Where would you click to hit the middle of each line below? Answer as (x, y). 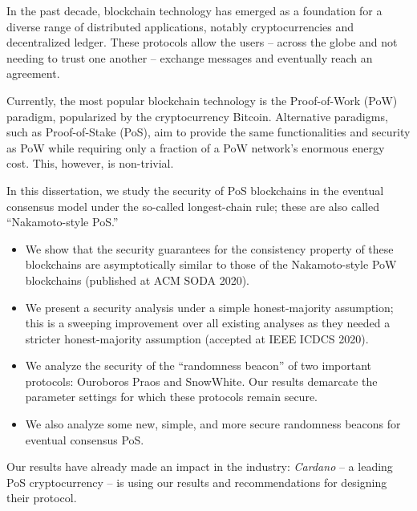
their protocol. (42, 498)
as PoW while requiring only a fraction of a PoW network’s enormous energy (196, 147)
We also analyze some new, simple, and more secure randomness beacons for (213, 424)
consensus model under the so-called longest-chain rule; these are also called (193, 206)
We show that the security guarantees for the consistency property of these (209, 248)
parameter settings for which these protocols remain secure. (171, 397)
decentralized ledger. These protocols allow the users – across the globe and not (202, 42)
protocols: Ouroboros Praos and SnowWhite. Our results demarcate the (201, 381)
